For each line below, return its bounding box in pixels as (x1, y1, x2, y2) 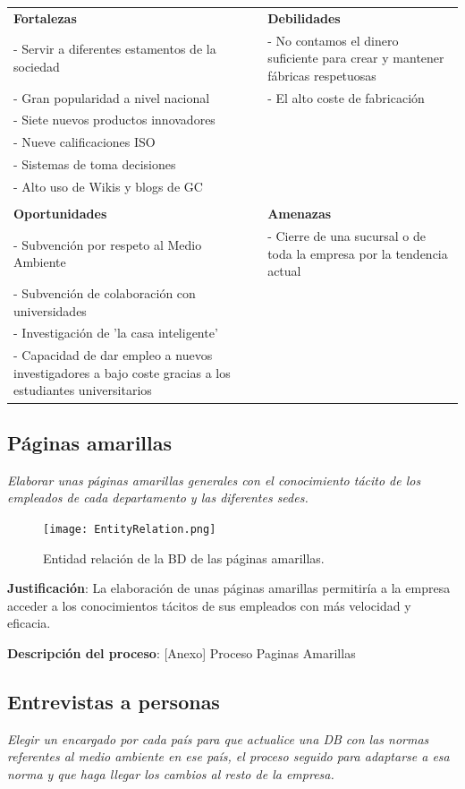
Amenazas (267, 204, 332, 223)
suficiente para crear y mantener (267, 48, 444, 67)
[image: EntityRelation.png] (43, 522, 216, 536)
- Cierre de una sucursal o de (267, 226, 426, 244)
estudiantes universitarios (13, 381, 152, 399)
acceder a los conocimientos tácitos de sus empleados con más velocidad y (7, 596, 411, 614)
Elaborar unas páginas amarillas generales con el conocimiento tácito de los (7, 470, 421, 489)
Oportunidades (13, 204, 107, 223)
